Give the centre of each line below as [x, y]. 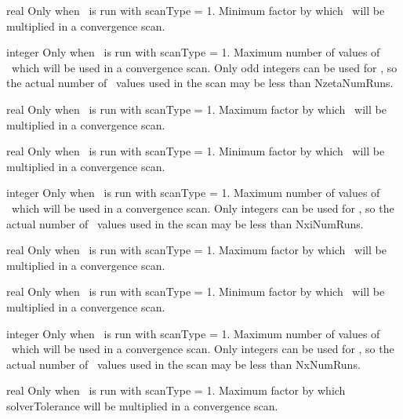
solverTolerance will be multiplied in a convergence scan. [142, 405]
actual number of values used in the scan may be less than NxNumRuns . [183, 364]
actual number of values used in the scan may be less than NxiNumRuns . [185, 223]
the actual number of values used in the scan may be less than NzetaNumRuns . [200, 83]
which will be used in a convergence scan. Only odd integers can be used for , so [204, 67]
